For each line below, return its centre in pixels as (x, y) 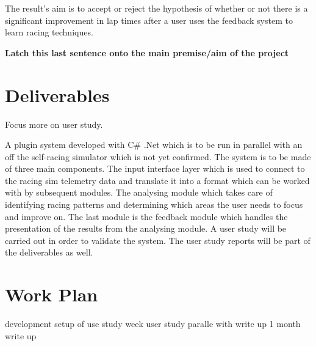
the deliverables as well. (49, 252)
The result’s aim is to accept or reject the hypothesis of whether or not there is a (156, 8)
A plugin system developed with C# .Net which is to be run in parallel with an (154, 145)
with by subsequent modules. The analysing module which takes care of (139, 192)
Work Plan (52, 294)
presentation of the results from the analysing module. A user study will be (146, 228)
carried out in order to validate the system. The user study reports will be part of (158, 240)
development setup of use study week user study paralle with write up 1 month (153, 324)
